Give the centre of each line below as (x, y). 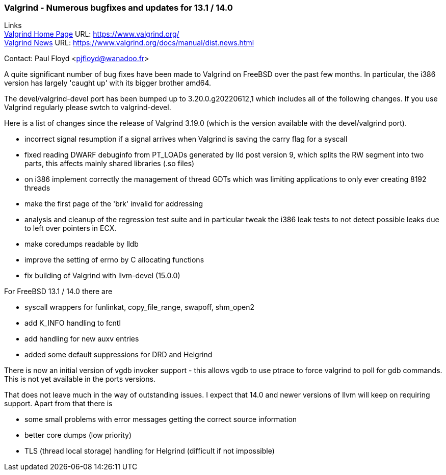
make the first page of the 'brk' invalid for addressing (114, 204)
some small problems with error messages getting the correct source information (161, 419)
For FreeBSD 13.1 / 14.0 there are (58, 292)
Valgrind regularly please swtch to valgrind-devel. (88, 108)
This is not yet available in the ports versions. (80, 379)
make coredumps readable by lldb (82, 244)
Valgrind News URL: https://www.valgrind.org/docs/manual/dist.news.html (129, 43)
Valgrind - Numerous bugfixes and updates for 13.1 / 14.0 (119, 8)
